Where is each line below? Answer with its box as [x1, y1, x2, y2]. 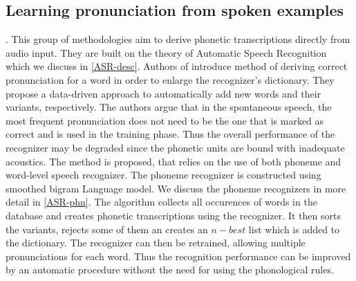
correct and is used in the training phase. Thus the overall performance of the [6, 127, 335, 141]
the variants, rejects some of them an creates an [6, 221, 208, 236]
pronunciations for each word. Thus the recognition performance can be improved [6, 248, 351, 263]
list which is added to [248, 221, 340, 236]
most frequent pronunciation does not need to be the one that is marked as [6, 113, 324, 127]
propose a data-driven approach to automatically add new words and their [6, 86, 321, 100]
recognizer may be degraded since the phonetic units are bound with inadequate [6, 140, 345, 154]
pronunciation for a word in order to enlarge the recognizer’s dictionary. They [6, 72, 335, 87]
